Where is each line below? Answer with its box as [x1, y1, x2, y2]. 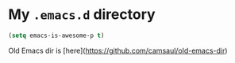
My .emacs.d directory [8, 6, 156, 24]
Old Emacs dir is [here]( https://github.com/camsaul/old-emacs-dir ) [8, 46, 228, 55]
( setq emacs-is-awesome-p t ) [8, 31, 105, 39]
